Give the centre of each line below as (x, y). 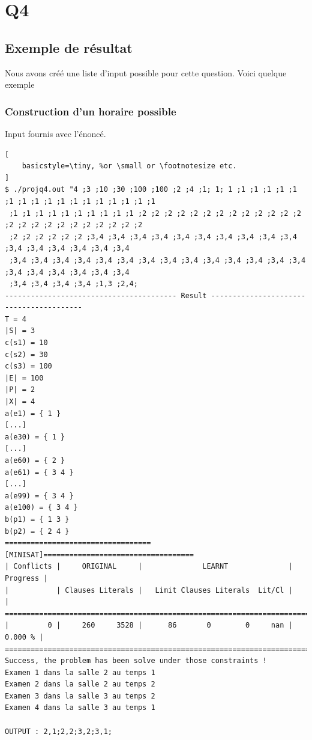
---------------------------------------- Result (106, 295)
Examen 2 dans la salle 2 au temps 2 (80, 684)
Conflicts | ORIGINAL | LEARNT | (153, 567)
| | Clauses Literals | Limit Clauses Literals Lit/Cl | (149, 590)
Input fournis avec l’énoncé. (55, 133)
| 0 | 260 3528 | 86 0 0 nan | (149, 625)
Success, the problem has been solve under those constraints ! (136, 661)
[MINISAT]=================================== (99, 555)
